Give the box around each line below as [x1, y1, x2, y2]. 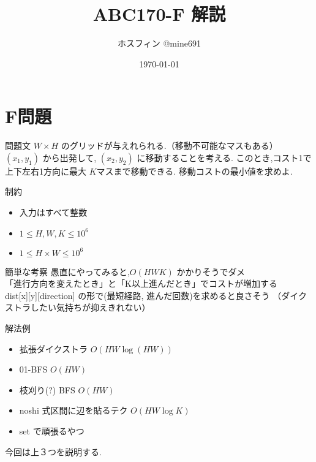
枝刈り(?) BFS [19, 383, 75, 396]
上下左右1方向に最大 [5, 164, 86, 177]
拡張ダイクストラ [19, 342, 88, 355]
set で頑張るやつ [19, 424, 85, 437]
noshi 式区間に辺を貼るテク [19, 404, 128, 417]
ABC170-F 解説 [92, 1, 226, 26]
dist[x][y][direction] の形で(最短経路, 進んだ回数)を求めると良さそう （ [5, 289, 282, 301]
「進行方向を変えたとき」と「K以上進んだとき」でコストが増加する [5, 277, 277, 290]
